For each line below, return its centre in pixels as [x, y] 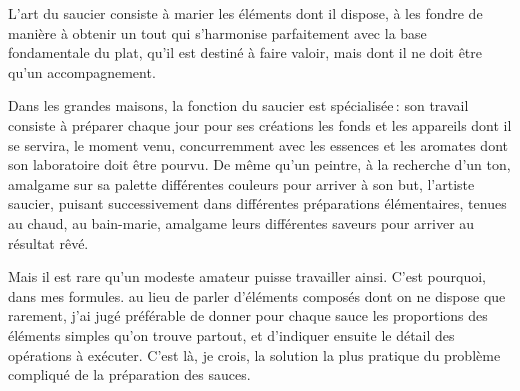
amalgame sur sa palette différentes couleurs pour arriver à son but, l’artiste [241, 183]
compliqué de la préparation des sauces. [129, 374]
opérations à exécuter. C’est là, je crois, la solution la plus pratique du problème [254, 354]
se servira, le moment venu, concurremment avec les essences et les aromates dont [258, 144]
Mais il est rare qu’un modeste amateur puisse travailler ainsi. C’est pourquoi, [247, 276]
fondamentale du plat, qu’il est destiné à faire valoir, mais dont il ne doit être [245, 52]
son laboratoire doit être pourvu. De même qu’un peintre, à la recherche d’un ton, [259, 164]
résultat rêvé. [48, 242]
